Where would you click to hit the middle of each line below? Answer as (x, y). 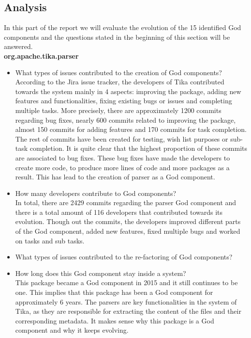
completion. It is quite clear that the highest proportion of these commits (139, 148)
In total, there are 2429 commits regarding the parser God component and (126, 202)
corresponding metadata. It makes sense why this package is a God (115, 320)
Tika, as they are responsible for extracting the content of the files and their (128, 311)
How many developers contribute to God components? (96, 193)
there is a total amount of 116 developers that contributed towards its (119, 212)
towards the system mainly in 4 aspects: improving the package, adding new (128, 91)
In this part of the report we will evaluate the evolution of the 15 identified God (123, 27)
